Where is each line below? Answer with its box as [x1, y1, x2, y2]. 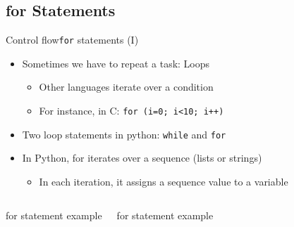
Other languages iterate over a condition [39, 79, 214, 94]
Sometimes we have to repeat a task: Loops [22, 56, 210, 70]
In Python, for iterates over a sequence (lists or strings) [22, 150, 262, 165]
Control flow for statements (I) [6, 32, 139, 47]
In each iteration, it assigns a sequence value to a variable [39, 174, 288, 188]
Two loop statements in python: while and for [22, 127, 226, 141]
